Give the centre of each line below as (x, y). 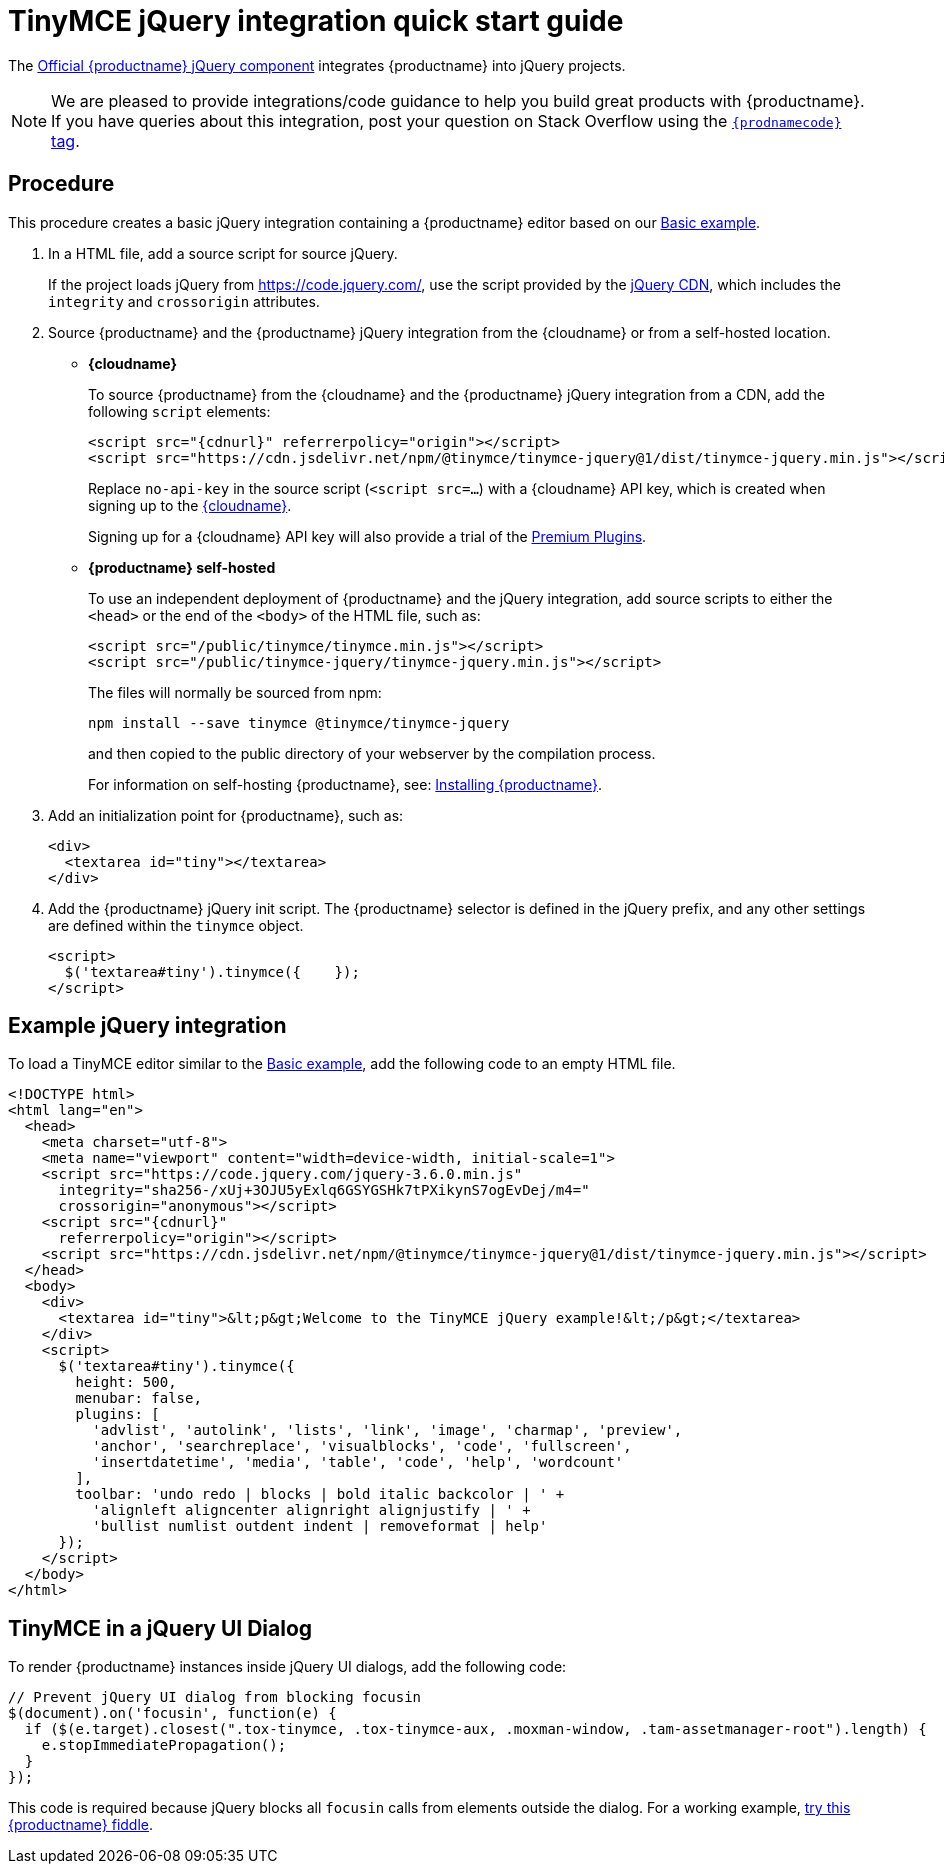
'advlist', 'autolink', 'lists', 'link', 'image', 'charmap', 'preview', (387, 1430)
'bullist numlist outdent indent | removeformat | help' (320, 1526)
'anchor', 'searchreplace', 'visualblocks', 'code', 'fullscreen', (362, 1446)
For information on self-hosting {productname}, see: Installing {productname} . (345, 784)
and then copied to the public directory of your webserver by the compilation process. (372, 753)
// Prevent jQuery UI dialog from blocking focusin (215, 1697)
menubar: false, (138, 1398)
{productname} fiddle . (81, 1825)
